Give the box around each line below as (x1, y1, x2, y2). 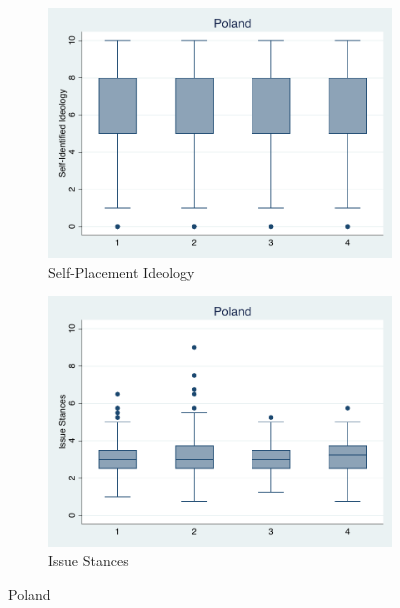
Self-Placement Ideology (48, 261, 195, 282)
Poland (8, 583, 51, 604)
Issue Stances (48, 550, 129, 571)
